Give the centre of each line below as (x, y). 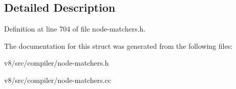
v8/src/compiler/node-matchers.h (57, 63)
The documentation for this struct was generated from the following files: (119, 46)
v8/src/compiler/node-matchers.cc (58, 80)
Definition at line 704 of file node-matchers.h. (75, 29)
